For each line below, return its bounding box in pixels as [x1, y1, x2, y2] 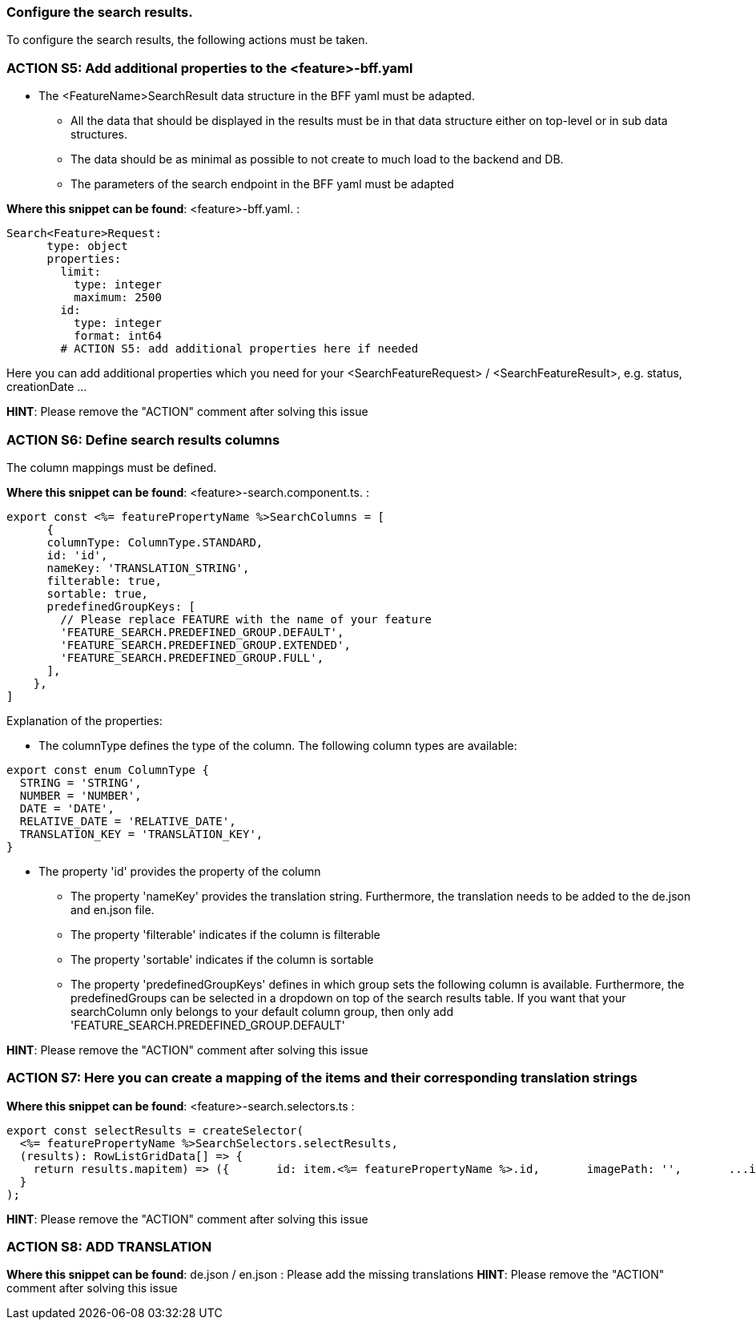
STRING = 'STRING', [19, 776, 142, 789]
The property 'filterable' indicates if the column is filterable [70, 927, 380, 941]
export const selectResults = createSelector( [6, 1123, 304, 1137]
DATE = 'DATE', [19, 801, 115, 815]
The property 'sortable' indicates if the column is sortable [70, 952, 374, 966]
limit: [60, 265, 102, 279]
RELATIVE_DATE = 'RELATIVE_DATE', [19, 814, 236, 828]
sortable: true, [46, 586, 149, 600]
